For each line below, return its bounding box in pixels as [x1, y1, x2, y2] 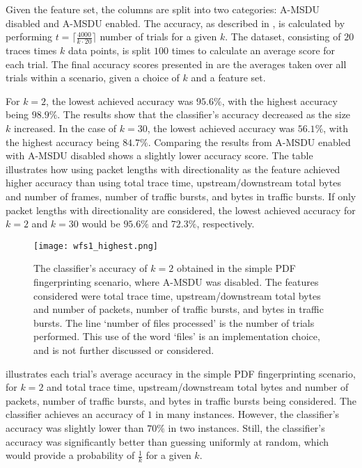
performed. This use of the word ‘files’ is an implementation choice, [33, 329, 320, 344]
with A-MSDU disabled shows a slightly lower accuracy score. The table [6, 148, 313, 163]
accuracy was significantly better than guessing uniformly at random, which [6, 434, 329, 449]
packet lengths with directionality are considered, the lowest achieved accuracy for [6, 202, 356, 217]
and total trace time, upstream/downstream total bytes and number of [47, 380, 349, 394]
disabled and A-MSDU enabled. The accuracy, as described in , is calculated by [6, 15, 345, 30]
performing [6, 29, 52, 44]
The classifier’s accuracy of [33, 261, 148, 275]
